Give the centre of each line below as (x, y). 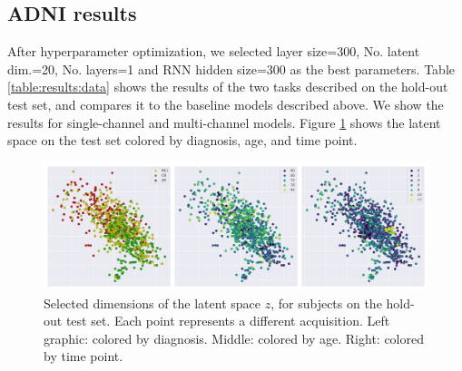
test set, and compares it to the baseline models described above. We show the (226, 104)
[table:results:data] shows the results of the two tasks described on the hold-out (228, 87)
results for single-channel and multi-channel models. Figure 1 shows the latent (224, 122)
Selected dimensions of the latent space (152, 303)
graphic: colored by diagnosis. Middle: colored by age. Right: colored (234, 338)
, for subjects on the (326, 303)
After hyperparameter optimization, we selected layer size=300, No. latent (214, 51)
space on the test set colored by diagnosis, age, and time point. (182, 140)
